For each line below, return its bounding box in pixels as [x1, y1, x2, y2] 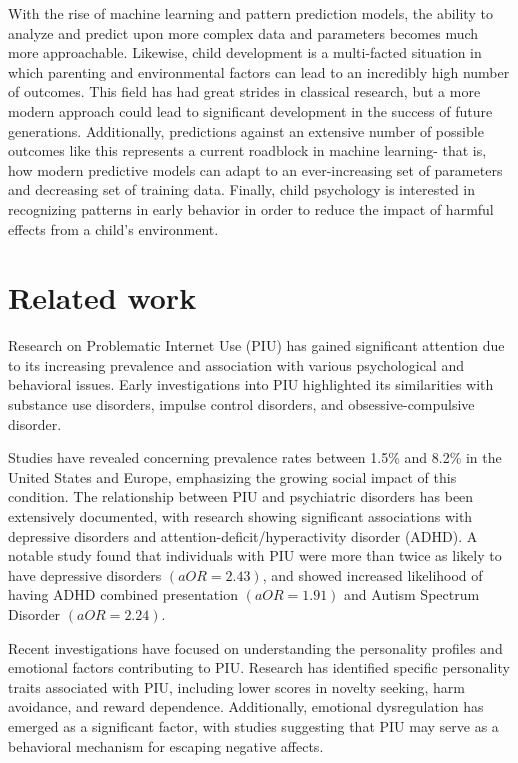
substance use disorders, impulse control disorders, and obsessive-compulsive [8, 394, 475, 415]
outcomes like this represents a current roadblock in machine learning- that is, [8, 140, 487, 161]
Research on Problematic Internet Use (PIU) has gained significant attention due [8, 335, 505, 356]
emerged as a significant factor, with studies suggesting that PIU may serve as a [8, 715, 499, 736]
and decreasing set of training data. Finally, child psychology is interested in [8, 179, 476, 200]
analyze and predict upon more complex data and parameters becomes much [8, 22, 479, 43]
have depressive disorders [8, 564, 162, 585]
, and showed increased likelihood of [262, 564, 483, 585]
